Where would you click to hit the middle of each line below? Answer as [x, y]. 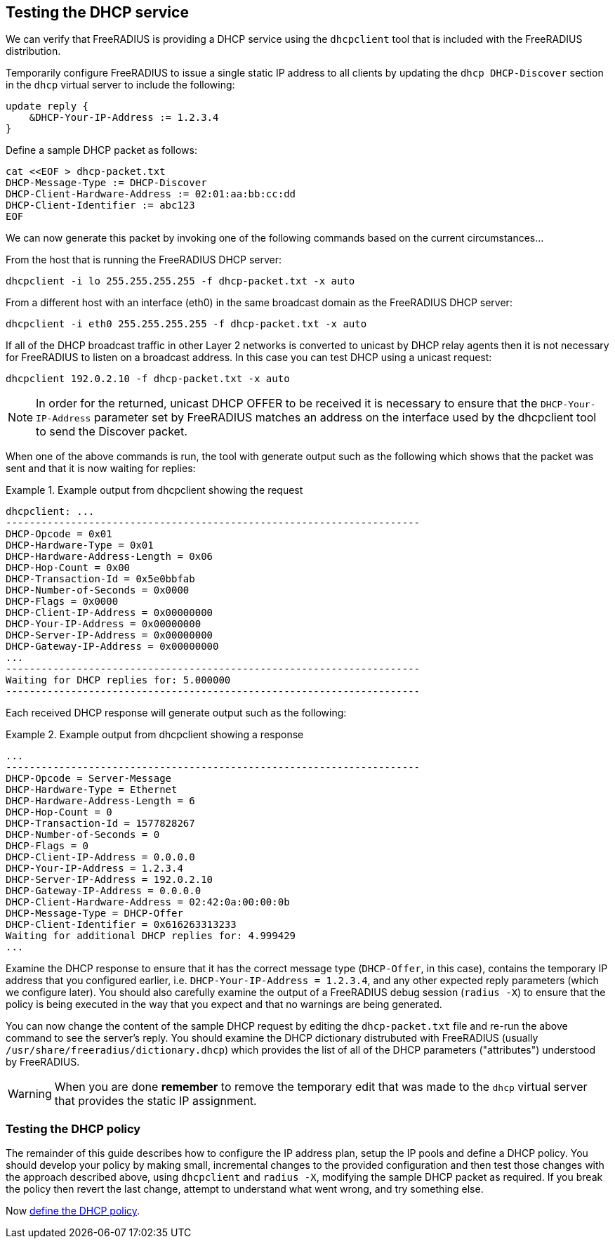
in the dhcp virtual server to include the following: [120, 85]
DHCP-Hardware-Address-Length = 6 [100, 801]
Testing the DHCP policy [73, 1128]
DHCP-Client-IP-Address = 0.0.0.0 [100, 857]
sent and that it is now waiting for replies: [101, 469]
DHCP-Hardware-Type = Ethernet [92, 790]
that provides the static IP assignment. [156, 1101]
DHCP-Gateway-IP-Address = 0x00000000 [112, 647]
